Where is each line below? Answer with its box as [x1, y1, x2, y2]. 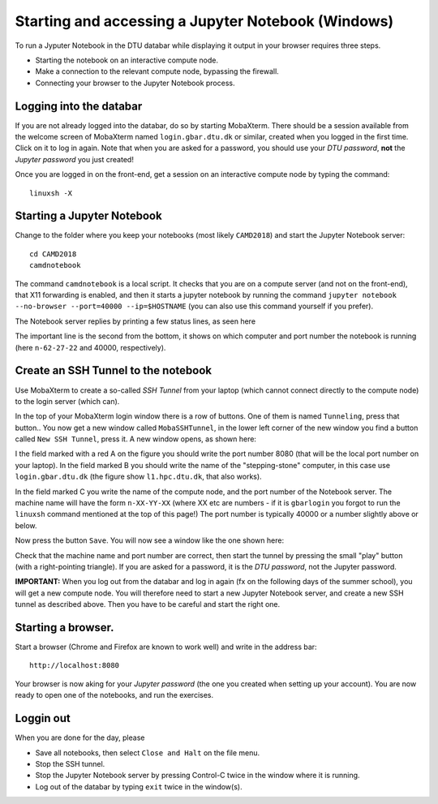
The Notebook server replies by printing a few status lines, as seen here [15, 316, 255, 326]
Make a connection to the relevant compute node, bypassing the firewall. [35, 67, 279, 76]
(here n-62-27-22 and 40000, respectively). [15, 342, 166, 352]
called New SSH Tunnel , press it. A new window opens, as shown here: [15, 434, 257, 444]
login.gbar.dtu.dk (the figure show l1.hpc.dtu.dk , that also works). [15, 471, 263, 482]
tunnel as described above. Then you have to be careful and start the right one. [15, 600, 281, 609]
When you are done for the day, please [15, 733, 145, 742]
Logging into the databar [15, 99, 143, 113]
